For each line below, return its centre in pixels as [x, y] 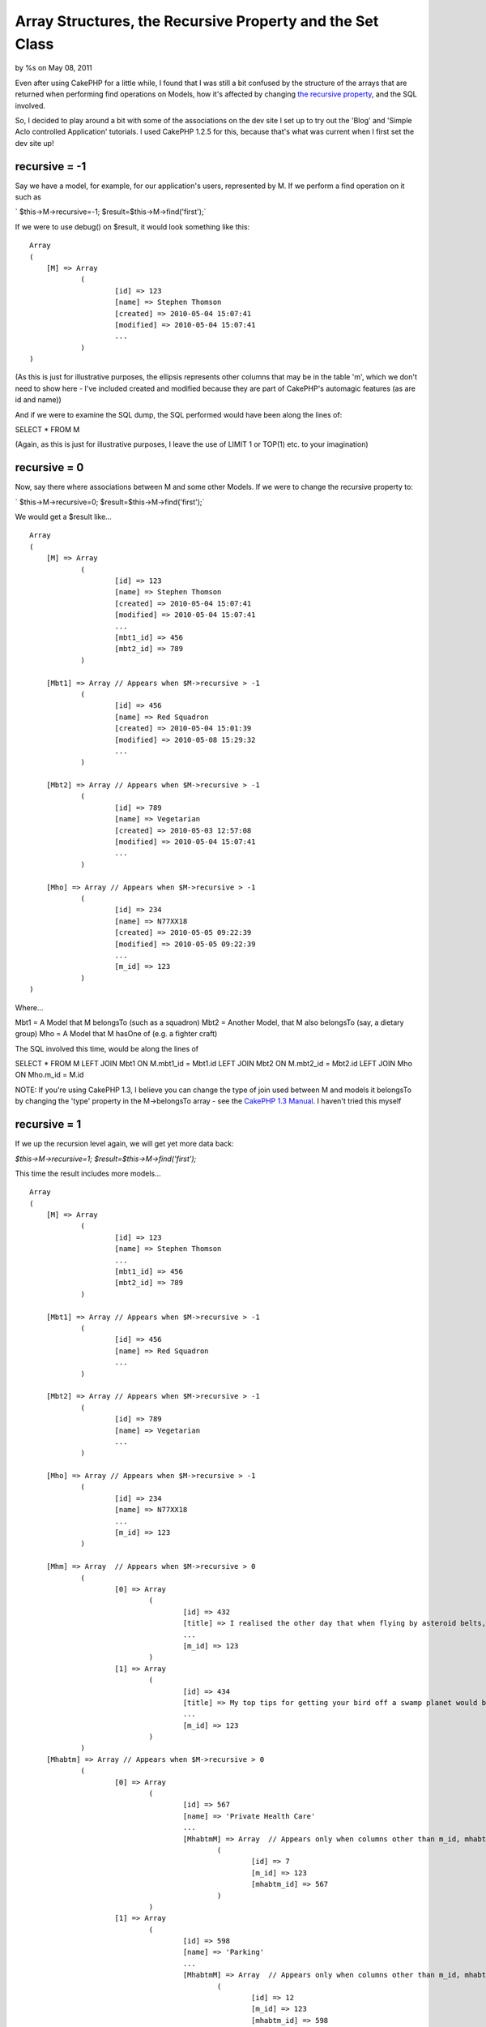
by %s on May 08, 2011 [53, 68]
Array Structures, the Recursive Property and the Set [197, 21]
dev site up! [34, 143]
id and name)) [38, 400]
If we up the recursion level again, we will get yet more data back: [124, 1144]
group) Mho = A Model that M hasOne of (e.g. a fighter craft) [116, 1034]
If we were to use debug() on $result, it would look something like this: [132, 226]
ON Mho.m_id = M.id [49, 1075]
